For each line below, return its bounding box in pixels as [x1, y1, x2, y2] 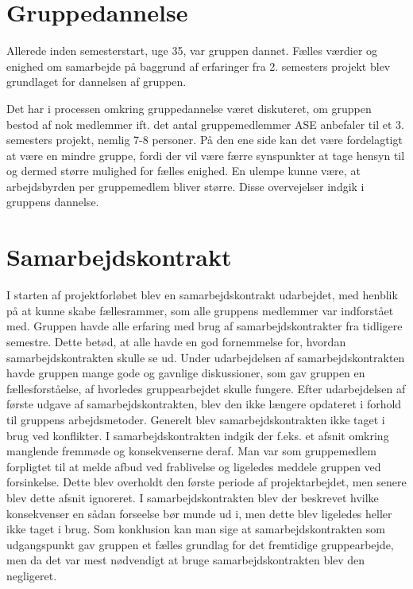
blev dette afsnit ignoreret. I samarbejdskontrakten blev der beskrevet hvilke [6, 489, 379, 505]
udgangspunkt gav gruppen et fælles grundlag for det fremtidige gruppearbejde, [6, 536, 394, 552]
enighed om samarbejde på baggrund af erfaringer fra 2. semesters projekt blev [6, 57, 391, 74]
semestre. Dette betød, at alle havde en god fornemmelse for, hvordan [6, 333, 346, 349]
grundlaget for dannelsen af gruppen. [6, 73, 187, 90]
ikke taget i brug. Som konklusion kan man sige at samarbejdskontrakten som [6, 521, 385, 537]
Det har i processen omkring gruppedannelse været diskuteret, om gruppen [6, 99, 372, 116]
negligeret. [6, 567, 57, 583]
